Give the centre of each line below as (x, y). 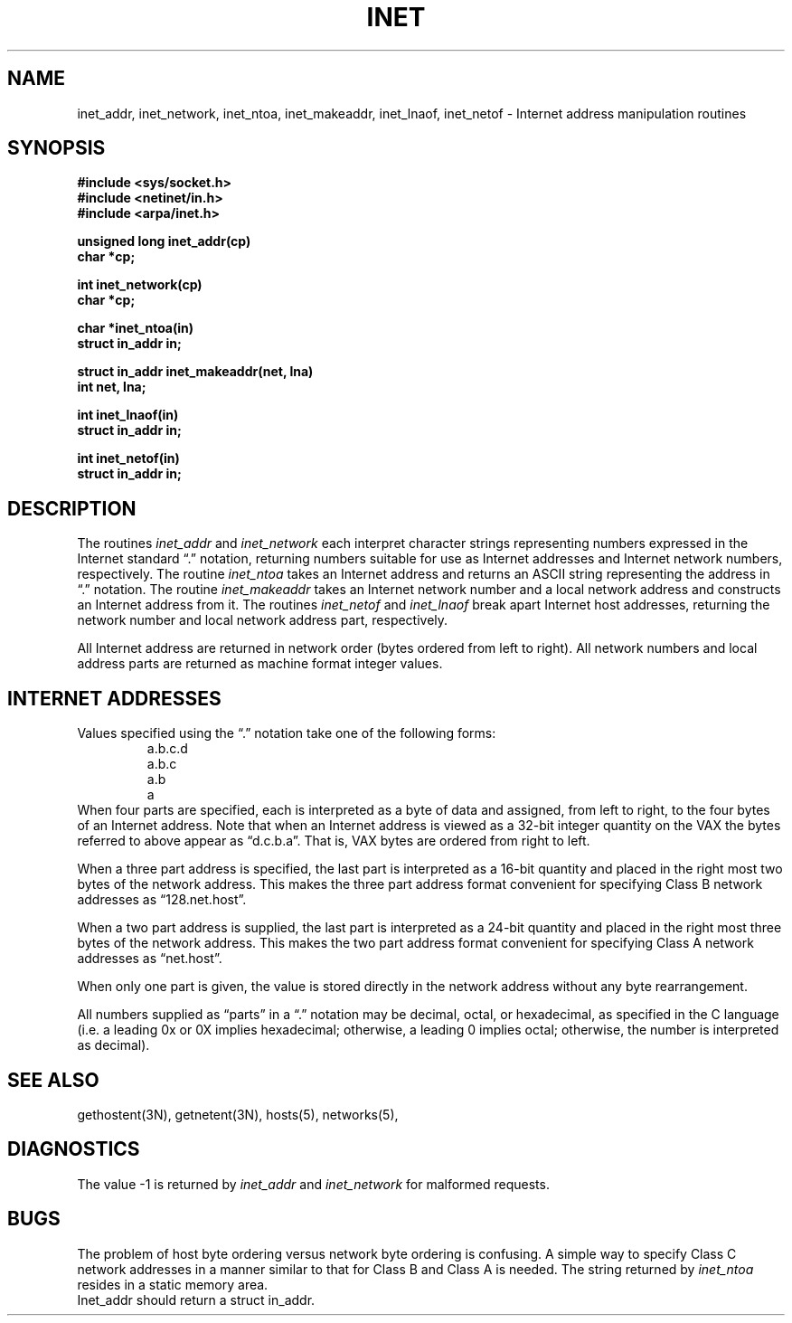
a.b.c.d (167, 749)
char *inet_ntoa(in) (136, 328)
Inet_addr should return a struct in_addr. (196, 1299)
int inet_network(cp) (140, 285)
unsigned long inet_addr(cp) (164, 241)
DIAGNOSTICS (74, 1149)
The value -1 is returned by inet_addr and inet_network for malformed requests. (313, 1184)
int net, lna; (112, 387)
